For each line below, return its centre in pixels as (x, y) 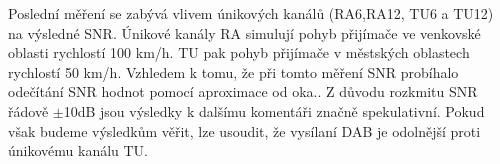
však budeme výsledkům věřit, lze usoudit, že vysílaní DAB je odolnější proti (244, 130)
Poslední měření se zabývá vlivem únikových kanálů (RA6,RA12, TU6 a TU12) (251, 13)
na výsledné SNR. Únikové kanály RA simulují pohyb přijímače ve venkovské (244, 32)
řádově (28, 110)
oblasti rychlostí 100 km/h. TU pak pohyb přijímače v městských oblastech (239, 52)
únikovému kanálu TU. (78, 150)
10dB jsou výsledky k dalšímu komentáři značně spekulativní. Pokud (274, 110)
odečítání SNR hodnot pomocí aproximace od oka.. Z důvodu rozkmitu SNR (243, 91)
